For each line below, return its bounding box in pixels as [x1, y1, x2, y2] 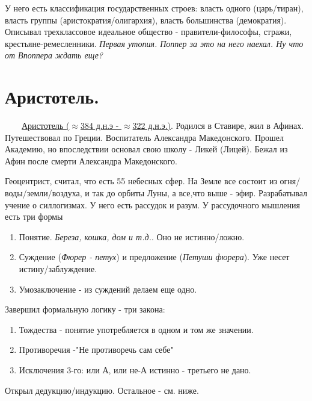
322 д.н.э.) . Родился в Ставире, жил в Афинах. [132, 119, 304, 132]
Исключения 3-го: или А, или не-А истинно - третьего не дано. [19, 364, 251, 376]
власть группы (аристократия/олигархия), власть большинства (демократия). [5, 13, 287, 26]
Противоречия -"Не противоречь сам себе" [19, 343, 174, 356]
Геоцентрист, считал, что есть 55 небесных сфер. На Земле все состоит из [5, 175, 277, 187]
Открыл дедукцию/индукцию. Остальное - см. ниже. [5, 384, 199, 396]
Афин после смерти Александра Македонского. [5, 154, 177, 167]
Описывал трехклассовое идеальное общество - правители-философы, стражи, [5, 25, 292, 38]
